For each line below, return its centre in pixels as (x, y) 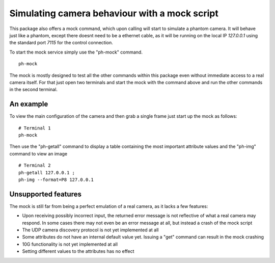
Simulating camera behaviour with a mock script (114, 13)
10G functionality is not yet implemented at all (70, 244)
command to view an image (38, 153)
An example (29, 104)
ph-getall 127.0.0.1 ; (47, 173)
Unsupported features (45, 194)
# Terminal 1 (35, 128)
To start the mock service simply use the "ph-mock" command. (76, 52)
